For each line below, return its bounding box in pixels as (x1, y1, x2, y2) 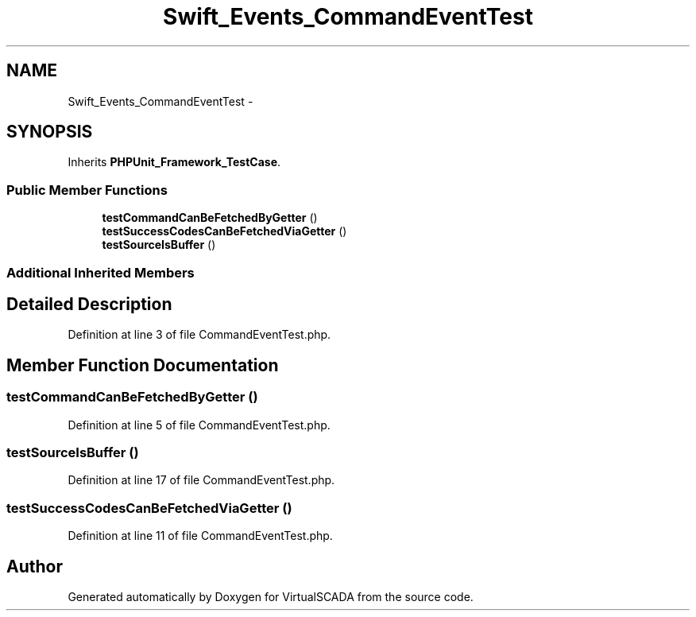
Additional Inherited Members (6, 264, 195, 281)
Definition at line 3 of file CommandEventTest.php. (68, 328, 331, 342)
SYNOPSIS (6, 122, 93, 142)
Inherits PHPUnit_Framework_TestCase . (68, 155, 281, 169)
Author (6, 556, 63, 576)
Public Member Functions (6, 181, 168, 198)
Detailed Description (6, 293, 172, 314)
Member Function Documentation (6, 355, 279, 375)
